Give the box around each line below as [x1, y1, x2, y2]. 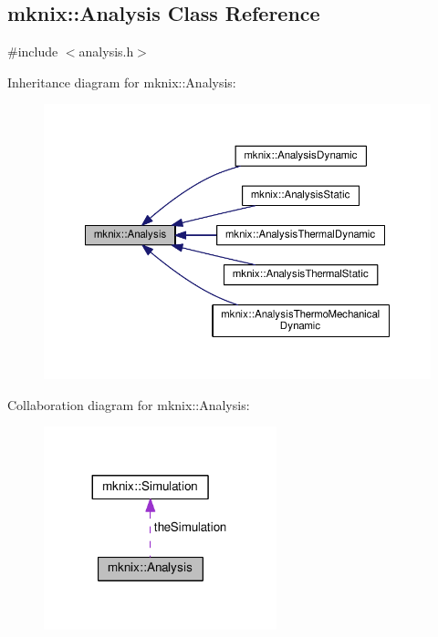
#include [7, 42, 58, 61]
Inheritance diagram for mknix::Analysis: [7, 72, 236, 91]
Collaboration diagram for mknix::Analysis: [7, 395, 250, 414]
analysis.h [78, 42, 134, 61]
